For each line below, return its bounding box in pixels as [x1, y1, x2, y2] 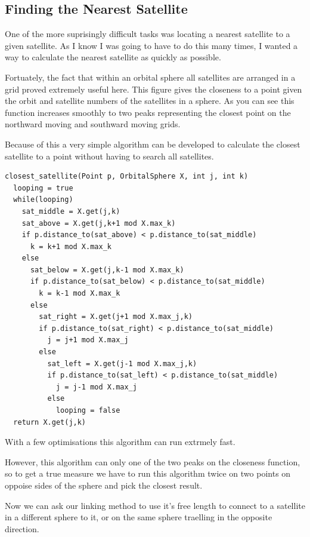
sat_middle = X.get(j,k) [21, 207, 120, 216]
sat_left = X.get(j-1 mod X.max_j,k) [47, 359, 197, 368]
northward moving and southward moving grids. [5, 118, 181, 130]
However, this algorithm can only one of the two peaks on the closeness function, [5, 455, 300, 468]
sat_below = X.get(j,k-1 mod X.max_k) [30, 265, 184, 274]
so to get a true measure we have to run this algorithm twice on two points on [5, 467, 291, 480]
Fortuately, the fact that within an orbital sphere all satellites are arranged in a [5, 70, 296, 83]
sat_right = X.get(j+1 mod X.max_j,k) [39, 312, 193, 321]
